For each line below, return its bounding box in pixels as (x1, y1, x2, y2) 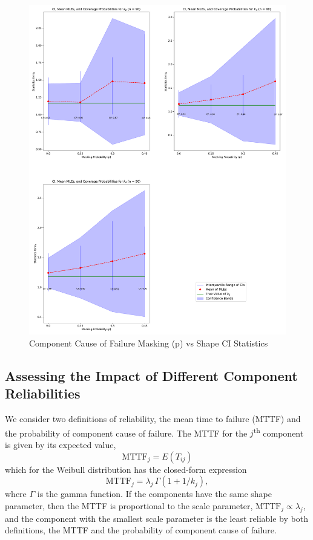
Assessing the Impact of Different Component (5, 366, 298, 385)
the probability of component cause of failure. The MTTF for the (5, 426, 248, 439)
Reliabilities (5, 384, 81, 403)
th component (253, 425, 304, 439)
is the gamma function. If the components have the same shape (37, 487, 272, 500)
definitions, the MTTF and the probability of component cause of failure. (5, 524, 277, 536)
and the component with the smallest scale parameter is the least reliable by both (5, 512, 308, 524)
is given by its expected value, (5, 438, 116, 451)
